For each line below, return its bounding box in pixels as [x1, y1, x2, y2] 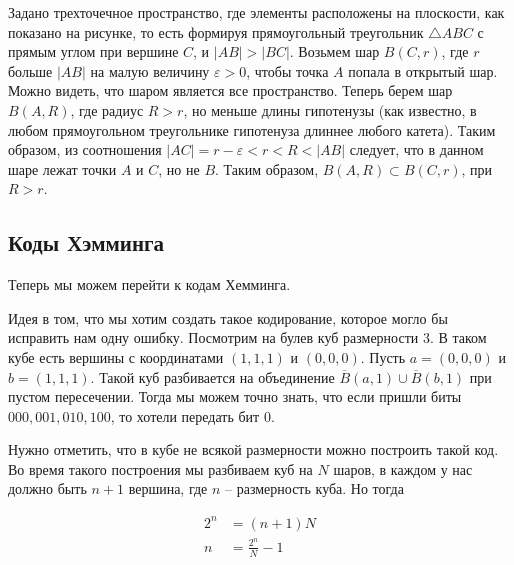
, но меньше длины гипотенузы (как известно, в [183, 99, 477, 120]
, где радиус [70, 99, 144, 120]
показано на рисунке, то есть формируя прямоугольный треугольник [8, 21, 424, 42]
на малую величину [90, 60, 210, 81]
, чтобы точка [246, 60, 329, 81]
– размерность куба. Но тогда [225, 478, 404, 499]
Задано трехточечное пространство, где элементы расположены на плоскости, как [8, 2, 505, 22]
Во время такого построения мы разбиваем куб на [8, 458, 313, 479]
